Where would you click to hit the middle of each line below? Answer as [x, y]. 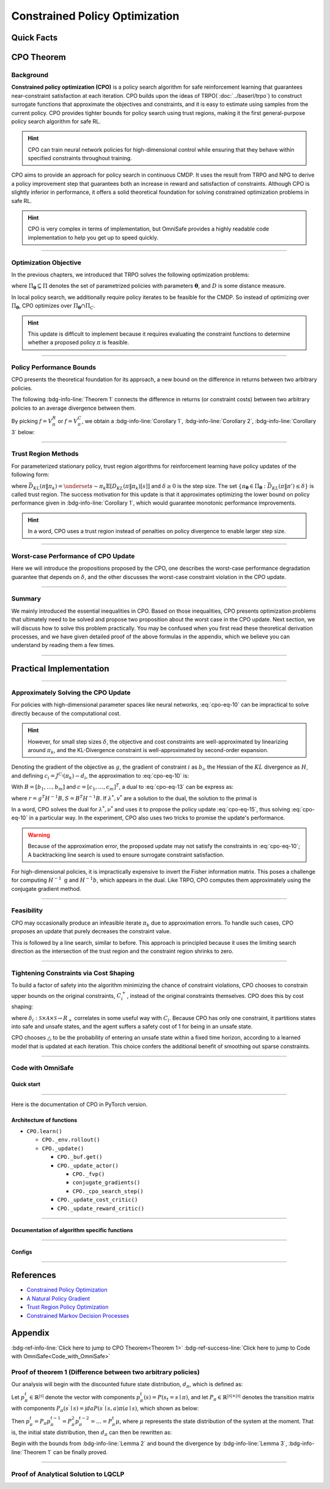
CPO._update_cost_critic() [97, 1200]
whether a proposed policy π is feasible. [79, 342]
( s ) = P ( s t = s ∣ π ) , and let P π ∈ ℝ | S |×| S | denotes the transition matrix [229, 1398]
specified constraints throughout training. [80, 158]
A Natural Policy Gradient [58, 1298]
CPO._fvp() [89, 1174]
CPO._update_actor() [88, 1166]
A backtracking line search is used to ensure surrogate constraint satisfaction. [126, 855]
